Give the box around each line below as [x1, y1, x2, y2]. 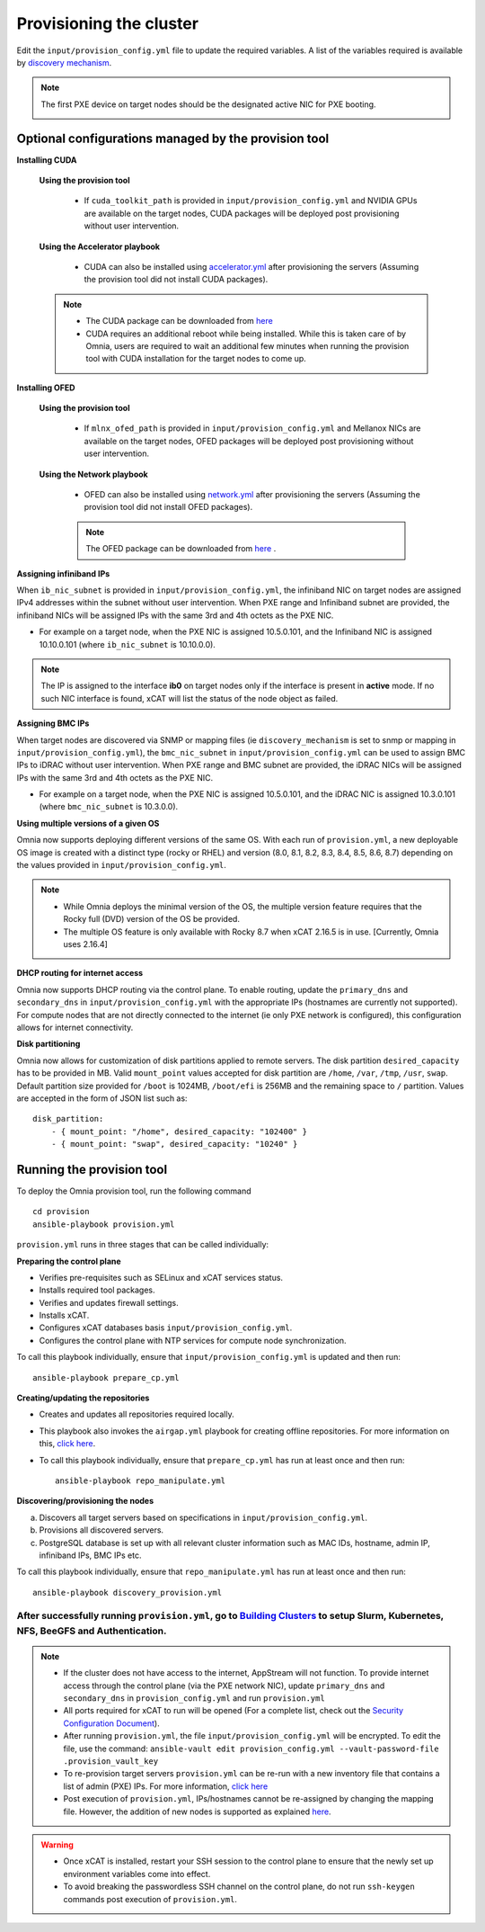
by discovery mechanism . [16, 57, 112, 67]
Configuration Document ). [63, 1718, 161, 1729]
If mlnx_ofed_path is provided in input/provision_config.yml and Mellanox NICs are [84, 423, 421, 434]
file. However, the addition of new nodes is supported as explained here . [63, 1806, 331, 1817]
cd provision [32, 1206, 90, 1217]
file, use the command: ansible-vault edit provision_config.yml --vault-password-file [63, 1743, 439, 1754]
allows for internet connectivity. [16, 1022, 134, 1033]
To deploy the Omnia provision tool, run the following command [16, 1185, 251, 1196]
